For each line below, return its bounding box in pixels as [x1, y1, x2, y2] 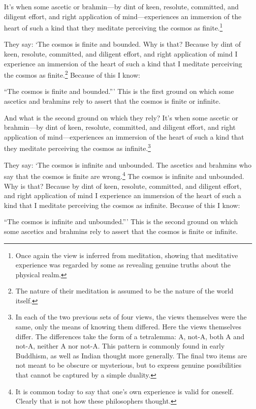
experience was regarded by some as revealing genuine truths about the [15, 260, 231, 270]
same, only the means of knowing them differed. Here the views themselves [15, 321, 241, 332]
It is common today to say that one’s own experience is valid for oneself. [15, 386, 234, 396]
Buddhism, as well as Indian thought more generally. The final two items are [15, 350, 247, 360]
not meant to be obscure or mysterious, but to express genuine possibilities [15, 360, 242, 370]
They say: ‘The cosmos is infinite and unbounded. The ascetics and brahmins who [4, 159, 252, 170]
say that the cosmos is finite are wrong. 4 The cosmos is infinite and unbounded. [4, 170, 244, 181]
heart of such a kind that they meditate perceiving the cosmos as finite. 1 [4, 21, 223, 32]
